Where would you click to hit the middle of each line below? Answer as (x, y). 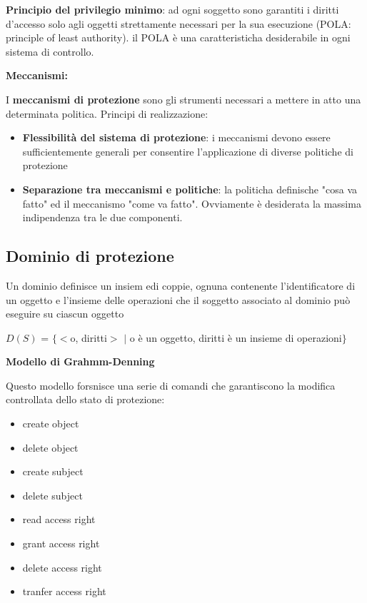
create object (51, 424)
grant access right (61, 543)
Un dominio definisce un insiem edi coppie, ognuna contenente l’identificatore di (181, 285)
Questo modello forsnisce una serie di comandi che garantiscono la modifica (171, 385)
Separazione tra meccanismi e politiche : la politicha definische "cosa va (190, 189)
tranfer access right (64, 591)
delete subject (52, 495)
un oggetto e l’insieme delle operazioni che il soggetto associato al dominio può (178, 299)
